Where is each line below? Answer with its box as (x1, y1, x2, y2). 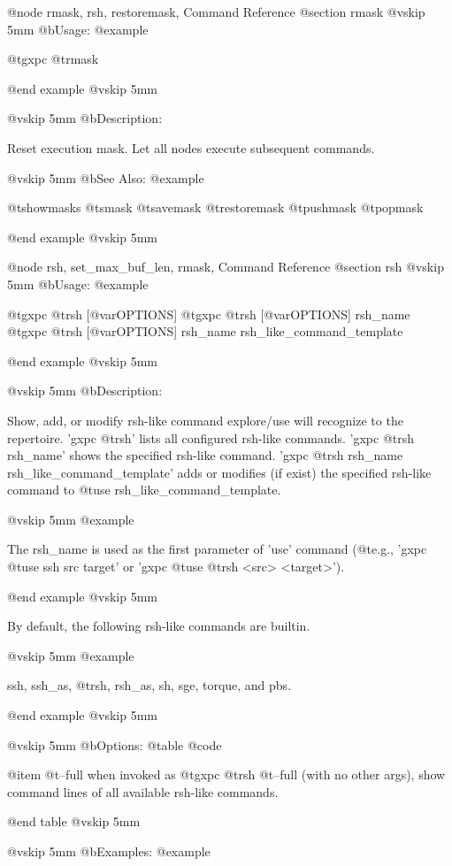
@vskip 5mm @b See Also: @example (7, 168, 204, 187)
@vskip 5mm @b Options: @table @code (7, 735, 222, 754)
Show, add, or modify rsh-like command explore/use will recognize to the (7, 410, 403, 429)
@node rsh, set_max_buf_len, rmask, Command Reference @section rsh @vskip (7, 257, 444, 276)
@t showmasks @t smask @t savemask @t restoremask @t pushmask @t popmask (7, 198, 424, 217)
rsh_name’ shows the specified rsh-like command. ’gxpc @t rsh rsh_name (7, 446, 403, 464)
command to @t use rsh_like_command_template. (7, 480, 281, 499)
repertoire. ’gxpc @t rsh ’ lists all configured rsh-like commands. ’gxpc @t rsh (7, 428, 415, 447)
